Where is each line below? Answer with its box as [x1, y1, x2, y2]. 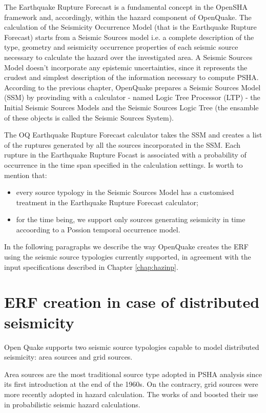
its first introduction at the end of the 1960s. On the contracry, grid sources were [4, 379, 258, 389]
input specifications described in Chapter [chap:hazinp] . [4, 261, 178, 272]
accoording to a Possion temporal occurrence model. [16, 224, 180, 234]
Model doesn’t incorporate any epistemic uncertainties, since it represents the [4, 62, 248, 72]
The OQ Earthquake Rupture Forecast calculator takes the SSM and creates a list [4, 129, 262, 140]
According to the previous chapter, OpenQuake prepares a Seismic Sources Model [4, 82, 261, 92]
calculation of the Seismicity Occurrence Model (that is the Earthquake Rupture [4, 22, 257, 32]
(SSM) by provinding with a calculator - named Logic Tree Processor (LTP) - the [4, 92, 260, 103]
